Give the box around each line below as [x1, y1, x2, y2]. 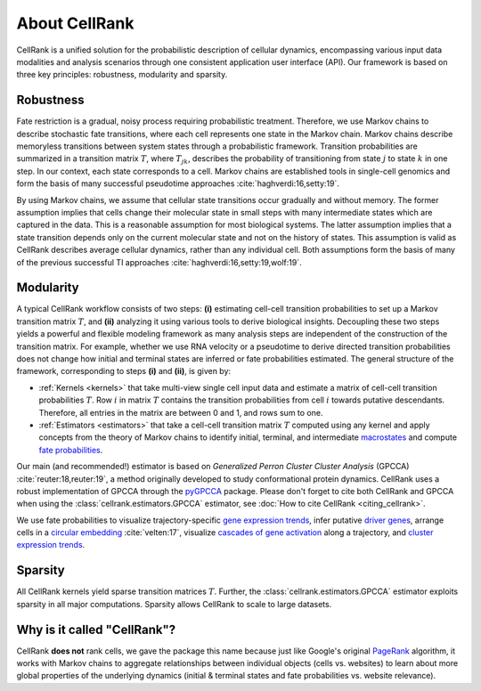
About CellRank [16, 13, 135, 33]
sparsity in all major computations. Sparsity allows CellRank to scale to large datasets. [16, 598, 332, 609]
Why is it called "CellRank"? [16, 622, 176, 637]
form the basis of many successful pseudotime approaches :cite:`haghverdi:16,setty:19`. [16, 178, 340, 189]
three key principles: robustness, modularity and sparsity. [16, 69, 228, 80]
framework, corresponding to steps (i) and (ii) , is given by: [16, 366, 232, 377]
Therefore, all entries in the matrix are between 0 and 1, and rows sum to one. [38, 407, 323, 418]
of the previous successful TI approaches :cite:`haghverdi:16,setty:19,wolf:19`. [16, 256, 302, 267]
